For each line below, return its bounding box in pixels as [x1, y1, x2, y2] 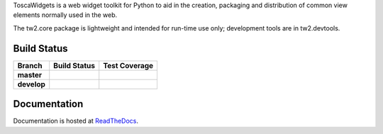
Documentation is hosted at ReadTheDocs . [13, 117, 138, 125]
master [17, 69, 43, 79]
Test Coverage [103, 60, 154, 70]
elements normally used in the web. [13, 11, 117, 19]
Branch [17, 60, 43, 70]
